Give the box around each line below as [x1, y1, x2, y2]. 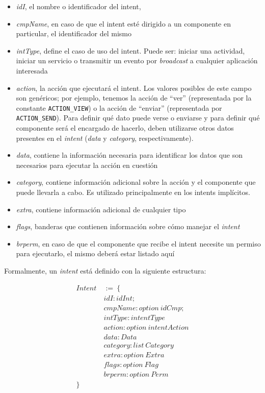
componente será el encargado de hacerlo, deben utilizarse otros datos [16, 122, 234, 133]
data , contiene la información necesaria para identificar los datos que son [16, 150, 243, 160]
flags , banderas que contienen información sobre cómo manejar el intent [16, 221, 240, 232]
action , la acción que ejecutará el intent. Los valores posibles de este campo [16, 82, 252, 93]
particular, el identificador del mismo [16, 28, 131, 39]
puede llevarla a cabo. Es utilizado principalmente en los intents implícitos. [16, 187, 250, 198]
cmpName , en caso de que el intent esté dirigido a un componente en [16, 18, 231, 29]
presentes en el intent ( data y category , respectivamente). [16, 132, 194, 143]
